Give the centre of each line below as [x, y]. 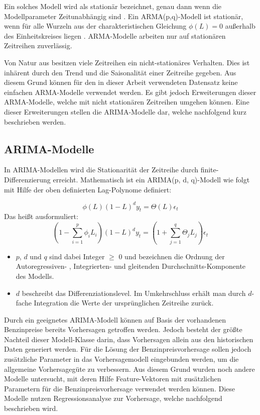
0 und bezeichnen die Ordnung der [172, 256]
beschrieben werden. [35, 121]
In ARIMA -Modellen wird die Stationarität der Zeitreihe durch [101, 170]
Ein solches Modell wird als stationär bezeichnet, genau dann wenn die [113, 6]
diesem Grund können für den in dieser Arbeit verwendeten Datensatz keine [121, 82]
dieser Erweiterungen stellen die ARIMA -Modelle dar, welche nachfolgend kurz [125, 111]
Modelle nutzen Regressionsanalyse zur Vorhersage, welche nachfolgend [113, 398]
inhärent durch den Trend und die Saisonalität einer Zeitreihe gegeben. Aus [120, 72]
